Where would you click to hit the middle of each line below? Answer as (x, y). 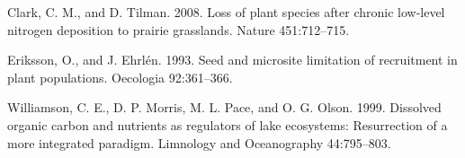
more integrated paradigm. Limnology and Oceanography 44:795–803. (199, 142)
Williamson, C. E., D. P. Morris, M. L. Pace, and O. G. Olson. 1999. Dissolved (224, 107)
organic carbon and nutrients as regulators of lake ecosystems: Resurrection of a (228, 124)
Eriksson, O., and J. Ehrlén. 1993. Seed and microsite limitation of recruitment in (232, 60)
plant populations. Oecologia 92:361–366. (120, 77)
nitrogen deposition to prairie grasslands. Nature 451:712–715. (179, 29)
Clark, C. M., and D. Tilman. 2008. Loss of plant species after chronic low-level (226, 12)
